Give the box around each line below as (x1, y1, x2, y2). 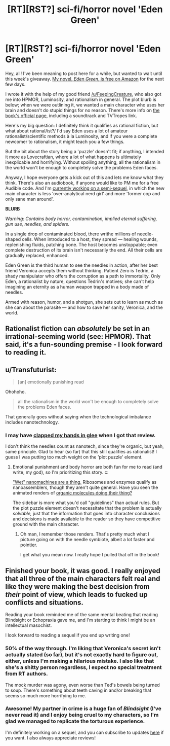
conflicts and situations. (5, 598, 83, 607)
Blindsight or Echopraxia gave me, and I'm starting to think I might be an (5, 617, 155, 623)
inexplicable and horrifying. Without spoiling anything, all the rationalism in (5, 159, 161, 165)
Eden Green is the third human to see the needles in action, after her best (5, 262, 158, 268)
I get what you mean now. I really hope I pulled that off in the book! (20, 552, 159, 558)
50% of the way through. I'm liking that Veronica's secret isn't (5, 645, 161, 652)
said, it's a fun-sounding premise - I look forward (5, 340, 163, 349)
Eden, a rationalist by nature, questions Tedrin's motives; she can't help (5, 278, 154, 285)
